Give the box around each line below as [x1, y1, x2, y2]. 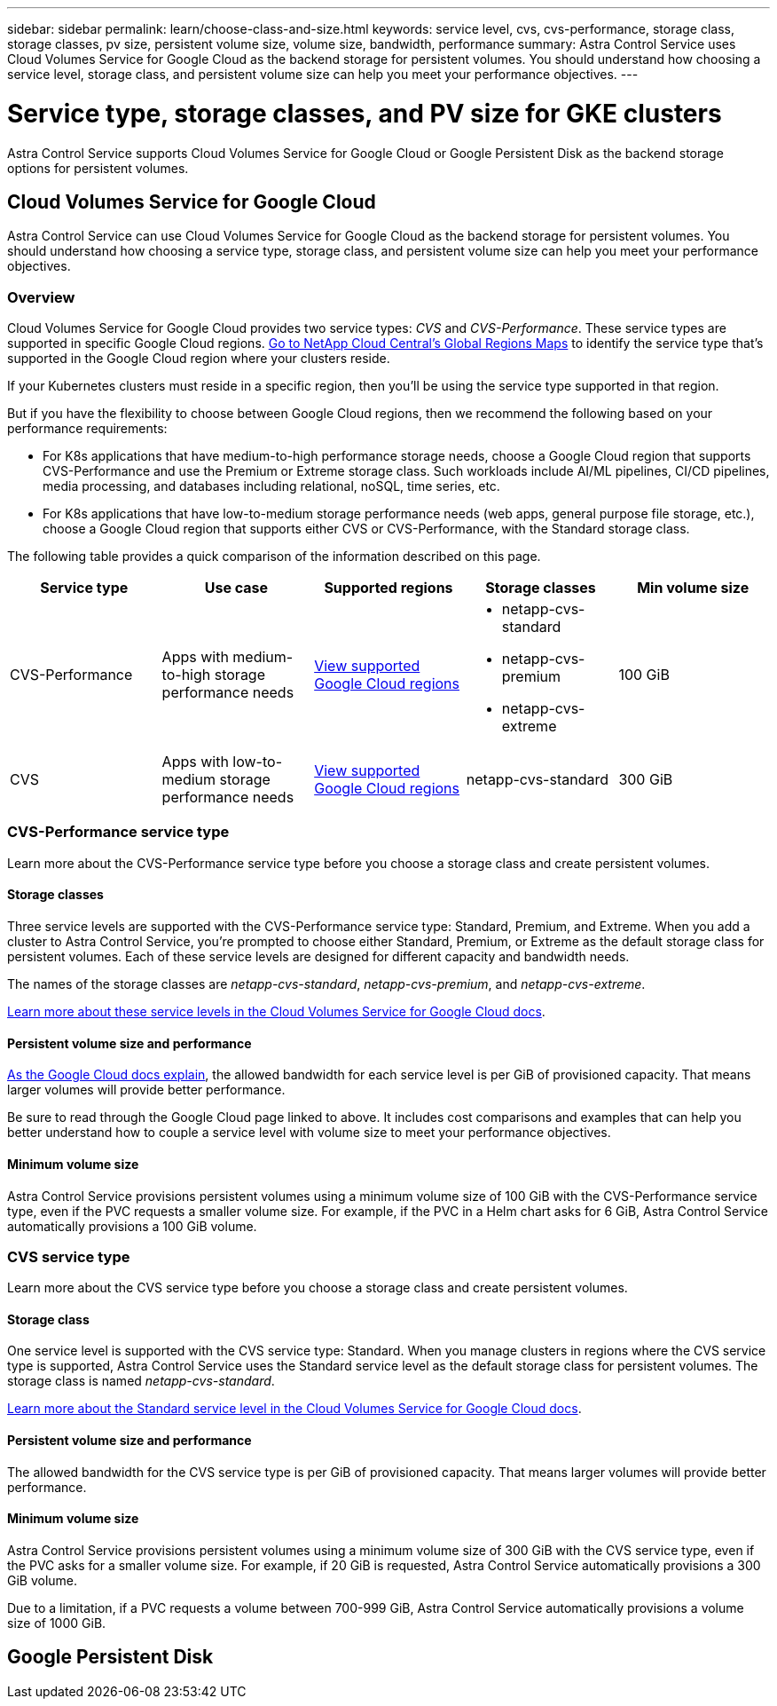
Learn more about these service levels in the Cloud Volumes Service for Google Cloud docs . [7, 1004, 545, 1020]
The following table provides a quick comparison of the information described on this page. [7, 549, 541, 565]
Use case [204, 579, 269, 597]
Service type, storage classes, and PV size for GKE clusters [7, 98, 722, 129]
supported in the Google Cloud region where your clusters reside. [7, 351, 390, 367]
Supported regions [324, 579, 453, 597]
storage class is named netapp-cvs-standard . [7, 1373, 275, 1389]
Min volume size [637, 579, 750, 597]
